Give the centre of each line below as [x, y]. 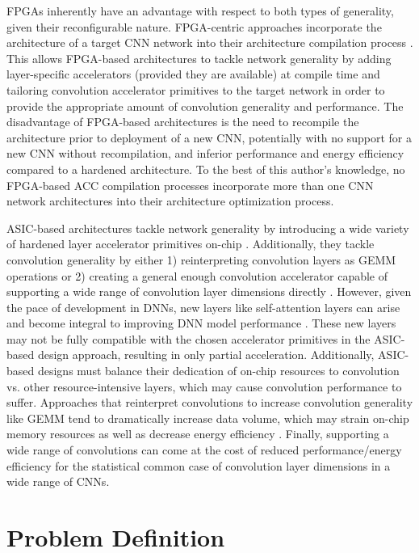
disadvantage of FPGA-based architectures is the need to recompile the [183, 122]
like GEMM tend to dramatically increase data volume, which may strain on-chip [208, 418]
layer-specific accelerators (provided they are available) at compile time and [193, 74]
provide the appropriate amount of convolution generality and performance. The [205, 106]
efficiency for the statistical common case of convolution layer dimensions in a [199, 465]
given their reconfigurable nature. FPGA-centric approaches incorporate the [194, 26]
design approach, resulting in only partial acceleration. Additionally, [206, 355]
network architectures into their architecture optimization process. [170, 201]
